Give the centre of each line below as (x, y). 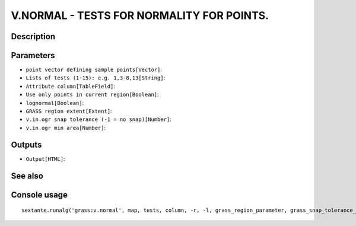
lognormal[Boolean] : (55, 103)
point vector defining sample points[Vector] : (94, 70)
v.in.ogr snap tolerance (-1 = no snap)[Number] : (98, 119)
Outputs (26, 144)
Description (33, 36)
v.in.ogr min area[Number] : (66, 128)
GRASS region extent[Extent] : (69, 111)
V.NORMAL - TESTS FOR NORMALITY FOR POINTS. (140, 15)
